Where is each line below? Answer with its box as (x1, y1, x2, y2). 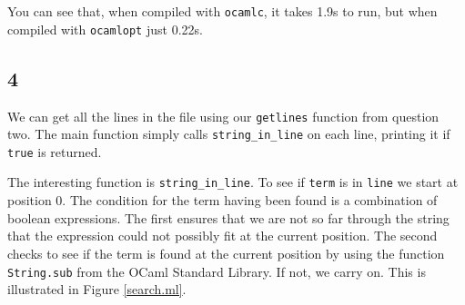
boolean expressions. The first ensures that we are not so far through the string (7, 208, 450, 227)
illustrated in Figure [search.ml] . (7, 280, 187, 299)
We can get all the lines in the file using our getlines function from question (7, 106, 440, 125)
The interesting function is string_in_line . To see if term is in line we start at (7, 172, 459, 192)
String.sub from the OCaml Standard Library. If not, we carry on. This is (7, 261, 426, 280)
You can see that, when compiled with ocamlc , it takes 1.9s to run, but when (7, 2, 438, 20)
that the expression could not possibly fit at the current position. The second (7, 226, 438, 245)
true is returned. (7, 142, 102, 161)
